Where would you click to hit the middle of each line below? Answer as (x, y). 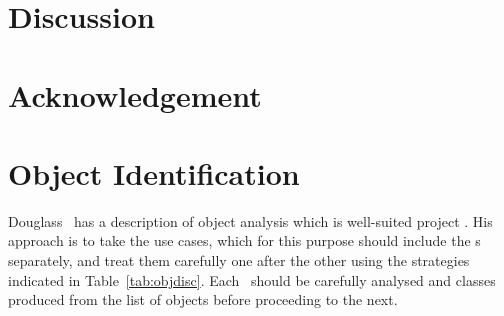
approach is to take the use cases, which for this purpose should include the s (244, 240)
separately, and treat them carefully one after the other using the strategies (239, 260)
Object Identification (154, 172)
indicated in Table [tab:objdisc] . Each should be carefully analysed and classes (252, 279)
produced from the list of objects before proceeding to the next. (203, 299)
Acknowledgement (135, 94)
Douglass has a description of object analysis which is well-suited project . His (250, 220)
